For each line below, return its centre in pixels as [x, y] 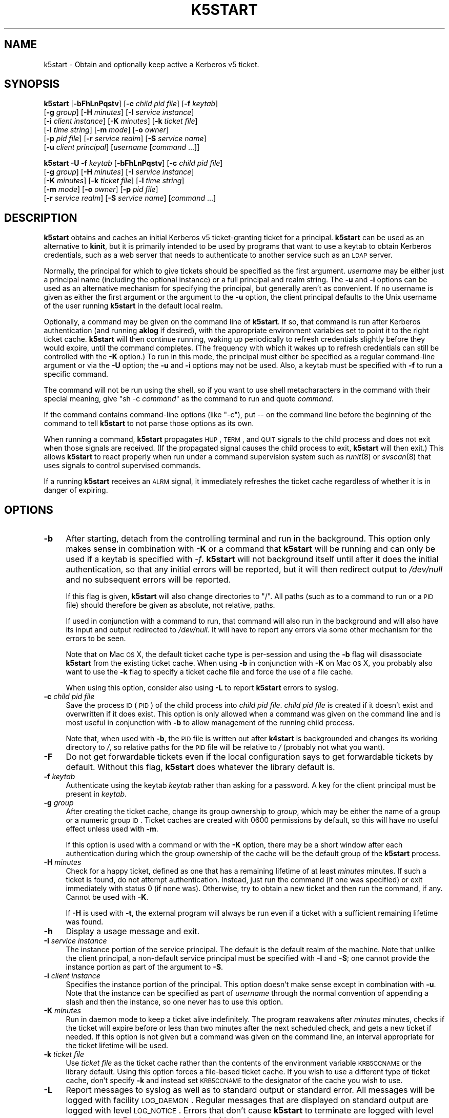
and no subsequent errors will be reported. [148, 580]
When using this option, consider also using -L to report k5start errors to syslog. [202, 688]
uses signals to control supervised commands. [122, 466]
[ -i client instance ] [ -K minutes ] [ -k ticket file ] [121, 121]
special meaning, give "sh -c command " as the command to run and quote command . [189, 399]
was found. [85, 922]
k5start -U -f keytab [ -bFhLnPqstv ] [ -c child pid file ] [133, 163]
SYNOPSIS [32, 84]
